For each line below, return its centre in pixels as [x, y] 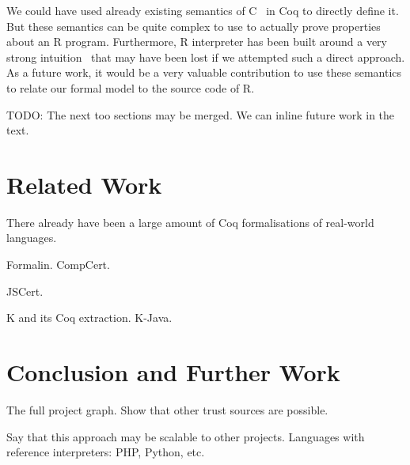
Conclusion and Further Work [173, 372]
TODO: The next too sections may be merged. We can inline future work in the [201, 114]
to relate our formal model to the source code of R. [131, 87]
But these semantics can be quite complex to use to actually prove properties [194, 26]
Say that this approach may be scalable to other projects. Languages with [186, 436]
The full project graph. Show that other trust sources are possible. [167, 409]
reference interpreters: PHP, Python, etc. [106, 452]
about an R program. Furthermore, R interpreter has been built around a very [197, 42]
